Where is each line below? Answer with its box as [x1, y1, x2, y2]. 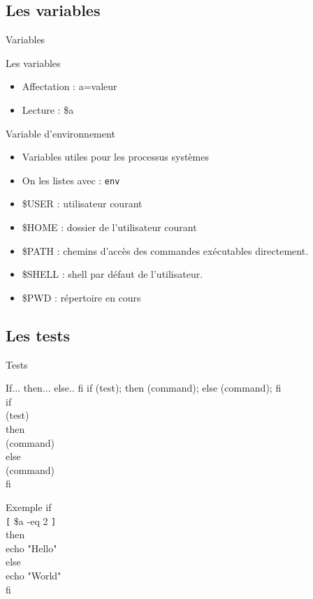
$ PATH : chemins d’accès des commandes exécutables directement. [22, 243, 309, 258]
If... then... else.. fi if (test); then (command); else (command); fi [6, 380, 282, 395]
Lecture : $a [22, 102, 74, 117]
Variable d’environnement [6, 126, 115, 140]
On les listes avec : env [22, 172, 120, 187]
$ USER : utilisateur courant [22, 196, 143, 211]
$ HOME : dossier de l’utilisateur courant [22, 220, 197, 235]
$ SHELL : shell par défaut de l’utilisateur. [22, 267, 203, 281]
